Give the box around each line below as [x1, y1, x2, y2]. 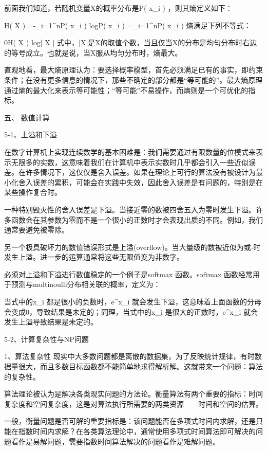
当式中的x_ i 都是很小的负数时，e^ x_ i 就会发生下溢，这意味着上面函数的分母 [4, 296, 261, 307]
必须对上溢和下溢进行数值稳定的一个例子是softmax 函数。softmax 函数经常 [4, 268, 253, 279]
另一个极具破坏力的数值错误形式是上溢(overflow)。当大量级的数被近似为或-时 [4, 241, 261, 252]
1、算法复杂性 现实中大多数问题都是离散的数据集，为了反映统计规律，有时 [4, 351, 255, 362]
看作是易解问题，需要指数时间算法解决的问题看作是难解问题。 [11, 436, 220, 446]
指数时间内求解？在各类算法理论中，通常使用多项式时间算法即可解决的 [18, 426, 256, 436]
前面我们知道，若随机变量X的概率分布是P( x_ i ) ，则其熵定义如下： [4, 3, 233, 13]
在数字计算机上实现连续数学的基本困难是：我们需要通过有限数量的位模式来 [4, 146, 256, 157]
